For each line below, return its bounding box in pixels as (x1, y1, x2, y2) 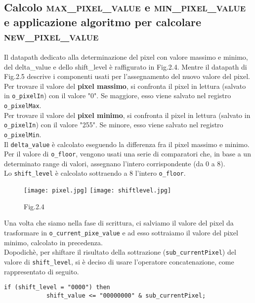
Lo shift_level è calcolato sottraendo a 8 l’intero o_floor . (4, 168, 186, 178)
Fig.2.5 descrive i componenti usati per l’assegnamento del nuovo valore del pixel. (4, 71, 250, 81)
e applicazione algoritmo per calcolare (4, 14, 202, 29)
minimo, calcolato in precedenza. (4, 237, 103, 247)
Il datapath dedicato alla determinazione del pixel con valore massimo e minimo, (4, 51, 248, 62)
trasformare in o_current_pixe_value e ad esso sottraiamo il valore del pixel (4, 227, 238, 237)
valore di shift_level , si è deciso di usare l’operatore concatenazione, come (4, 256, 234, 266)
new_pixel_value (4, 29, 99, 44)
